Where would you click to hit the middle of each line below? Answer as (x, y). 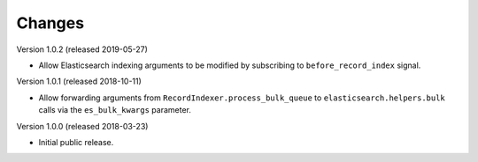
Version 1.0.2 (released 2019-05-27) (82, 49)
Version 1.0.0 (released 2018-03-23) (82, 126)
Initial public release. (76, 142)
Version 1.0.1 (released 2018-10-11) (79, 81)
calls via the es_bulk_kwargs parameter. (115, 110)
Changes (50, 23)
